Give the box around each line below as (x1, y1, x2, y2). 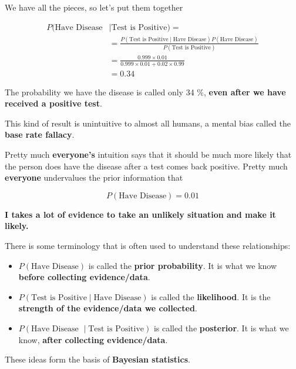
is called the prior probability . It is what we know (88, 259, 277, 271)
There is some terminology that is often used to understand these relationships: (5, 240, 291, 252)
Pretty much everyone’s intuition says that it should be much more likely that (5, 148, 292, 161)
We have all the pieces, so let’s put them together (5, 1, 183, 13)
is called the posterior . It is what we (153, 322, 289, 334)
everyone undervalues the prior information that (5, 171, 183, 184)
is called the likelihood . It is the (151, 290, 271, 302)
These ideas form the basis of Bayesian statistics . (5, 353, 190, 365)
